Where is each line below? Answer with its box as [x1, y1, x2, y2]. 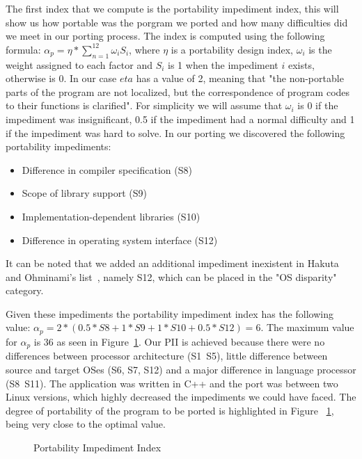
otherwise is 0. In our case [6, 71, 117, 86]
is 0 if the [297, 98, 338, 113]
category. [6, 283, 44, 298]
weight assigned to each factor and [6, 57, 152, 72]
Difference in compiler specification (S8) [22, 162, 192, 177]
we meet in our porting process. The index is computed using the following [6, 29, 325, 43]
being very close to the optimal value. [6, 417, 166, 431]
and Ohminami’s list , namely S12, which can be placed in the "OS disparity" [6, 269, 337, 284]
